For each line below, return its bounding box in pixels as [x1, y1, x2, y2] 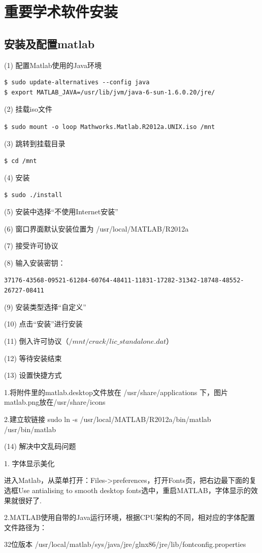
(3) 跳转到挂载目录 [4, 138, 65, 148]
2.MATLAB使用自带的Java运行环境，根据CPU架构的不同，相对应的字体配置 [4, 512, 255, 523]
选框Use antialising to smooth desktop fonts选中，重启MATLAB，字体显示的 [4, 484, 251, 495]
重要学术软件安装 [4, 1, 118, 22]
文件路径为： [4, 522, 47, 532]
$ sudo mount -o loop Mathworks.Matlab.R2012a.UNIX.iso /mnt [4, 123, 215, 131]
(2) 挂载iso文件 [4, 104, 52, 114]
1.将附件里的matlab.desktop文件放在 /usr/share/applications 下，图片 [4, 386, 228, 397]
